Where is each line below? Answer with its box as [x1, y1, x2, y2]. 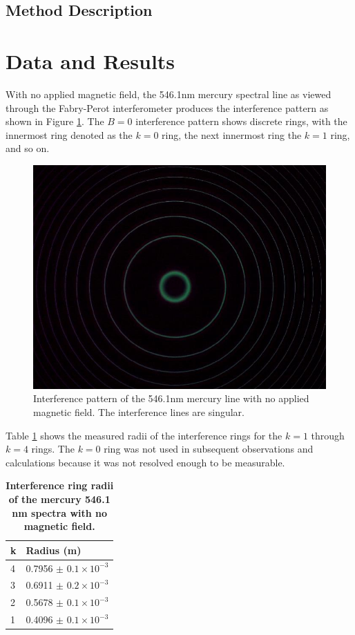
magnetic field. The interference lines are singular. [33, 405, 244, 419]
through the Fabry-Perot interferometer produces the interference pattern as [6, 100, 329, 115]
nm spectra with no [12, 505, 108, 520]
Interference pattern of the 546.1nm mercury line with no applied [33, 391, 309, 406]
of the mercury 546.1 [8, 492, 111, 506]
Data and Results [6, 46, 175, 75]
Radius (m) [26, 542, 81, 557]
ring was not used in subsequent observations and [104, 442, 314, 456]
